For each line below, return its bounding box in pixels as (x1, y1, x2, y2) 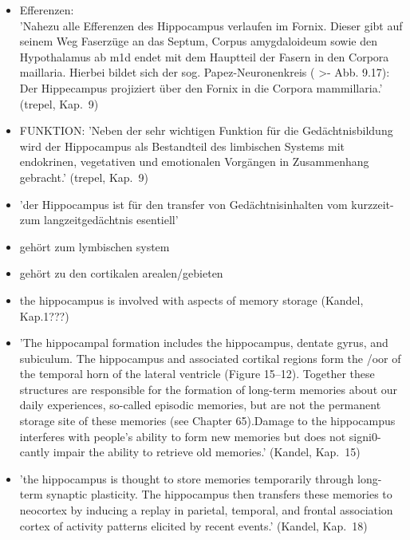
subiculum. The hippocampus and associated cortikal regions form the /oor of (19, 349, 401, 366)
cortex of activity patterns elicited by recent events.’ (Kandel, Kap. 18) (19, 517, 368, 534)
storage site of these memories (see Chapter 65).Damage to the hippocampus (19, 412, 396, 429)
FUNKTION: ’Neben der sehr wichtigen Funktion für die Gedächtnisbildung (19, 122, 393, 139)
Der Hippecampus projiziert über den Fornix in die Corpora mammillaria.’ (19, 79, 383, 96)
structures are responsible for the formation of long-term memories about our (19, 380, 398, 397)
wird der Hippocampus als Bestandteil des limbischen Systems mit (19, 137, 345, 154)
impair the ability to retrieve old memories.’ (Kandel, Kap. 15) (53, 443, 361, 460)
